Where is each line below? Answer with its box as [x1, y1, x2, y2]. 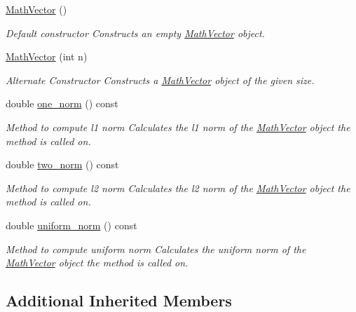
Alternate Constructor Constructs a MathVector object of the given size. [6, 72, 315, 87]
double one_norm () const [6, 96, 118, 111]
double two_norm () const [6, 157, 119, 172]
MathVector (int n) [6, 49, 88, 64]
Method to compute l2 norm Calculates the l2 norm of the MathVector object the [6, 180, 350, 195]
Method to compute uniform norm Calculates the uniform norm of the [6, 241, 306, 256]
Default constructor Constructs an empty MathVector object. [6, 25, 265, 40]
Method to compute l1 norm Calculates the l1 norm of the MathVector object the [6, 119, 350, 134]
